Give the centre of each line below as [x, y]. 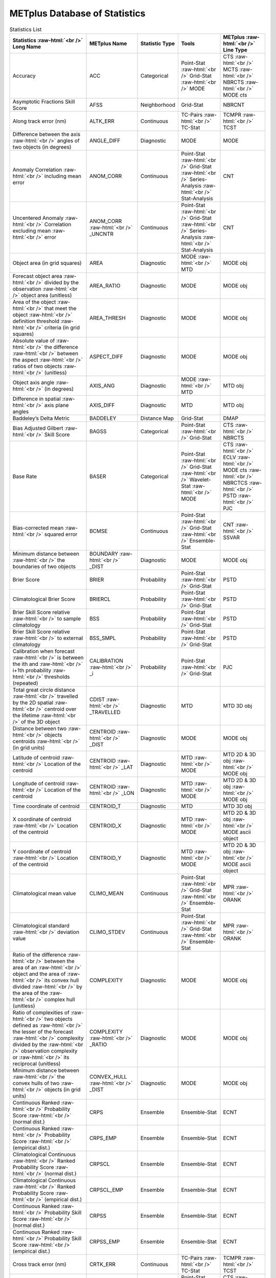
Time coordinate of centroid [46, 806]
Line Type [235, 50]
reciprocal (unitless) [37, 1063]
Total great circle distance [44, 690]
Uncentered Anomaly [38, 218]
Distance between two [40, 728]
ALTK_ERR [102, 121]
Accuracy [24, 76]
